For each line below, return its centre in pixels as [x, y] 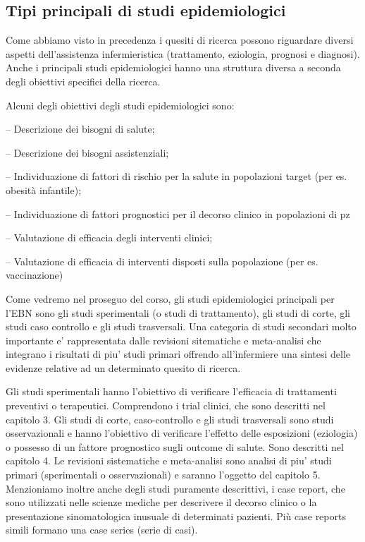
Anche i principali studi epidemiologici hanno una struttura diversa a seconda [173, 67]
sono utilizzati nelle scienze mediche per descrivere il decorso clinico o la [161, 502]
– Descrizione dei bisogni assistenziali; [87, 152]
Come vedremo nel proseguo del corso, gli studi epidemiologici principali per [170, 298]
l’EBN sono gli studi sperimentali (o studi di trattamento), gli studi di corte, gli [178, 312]
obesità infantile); [44, 189]
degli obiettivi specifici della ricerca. [83, 81]
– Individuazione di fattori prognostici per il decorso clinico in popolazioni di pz [178, 213]
